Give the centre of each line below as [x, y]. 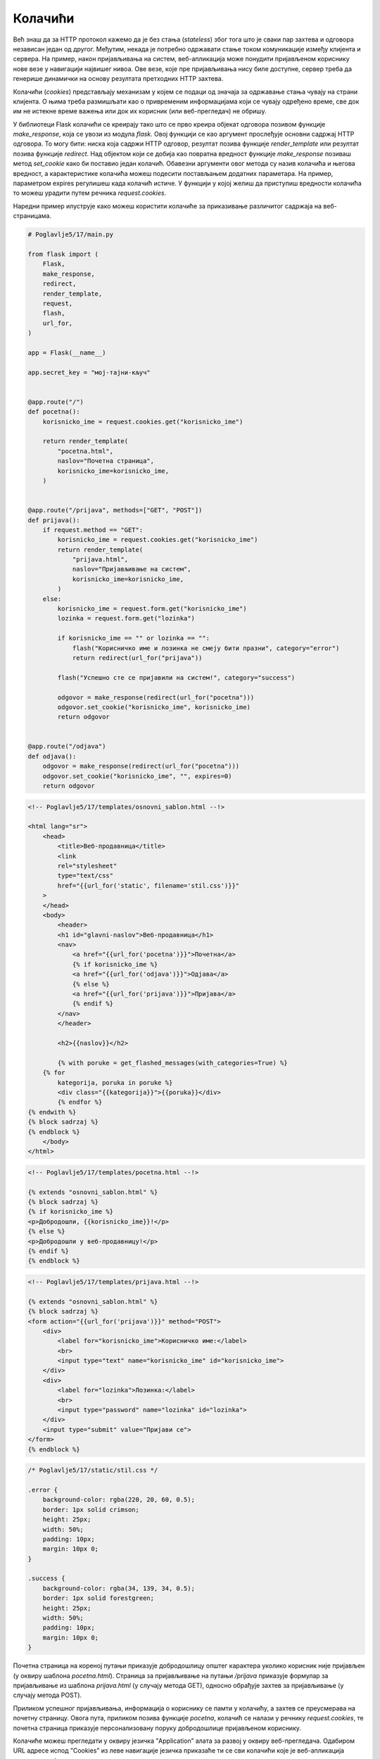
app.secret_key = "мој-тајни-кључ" [89, 372]
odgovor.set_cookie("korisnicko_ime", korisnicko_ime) [154, 707]
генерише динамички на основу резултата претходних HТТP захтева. [118, 79]
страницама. [32, 216]
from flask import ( [63, 254]
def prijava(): [54, 520]
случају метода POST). [47, 1695]
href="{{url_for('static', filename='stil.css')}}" [148, 885]
